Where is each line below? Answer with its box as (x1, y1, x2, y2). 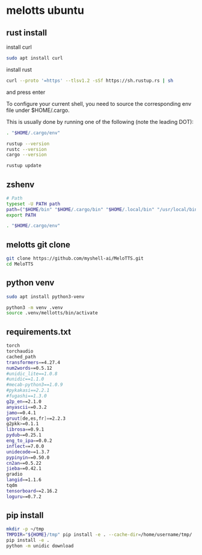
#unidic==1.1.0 (6, 376, 44, 382)
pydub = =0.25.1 (6, 432, 42, 438)
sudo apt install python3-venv (6, 293, 85, 299)
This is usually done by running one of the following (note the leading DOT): (6, 118, 194, 125)
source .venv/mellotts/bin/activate (6, 310, 98, 316)
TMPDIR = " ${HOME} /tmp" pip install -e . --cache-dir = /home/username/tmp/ (6, 532, 192, 538)
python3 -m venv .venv (6, 304, 63, 310)
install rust (6, 66, 32, 73)
